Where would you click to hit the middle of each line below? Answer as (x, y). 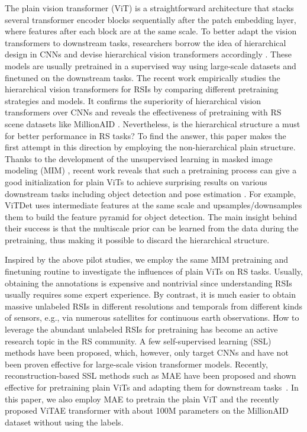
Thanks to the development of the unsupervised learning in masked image (139, 158)
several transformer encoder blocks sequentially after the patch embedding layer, (151, 19)
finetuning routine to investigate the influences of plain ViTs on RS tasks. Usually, (154, 271)
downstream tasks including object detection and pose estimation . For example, (151, 193)
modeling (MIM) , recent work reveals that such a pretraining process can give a (151, 170)
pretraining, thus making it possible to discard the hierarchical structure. (137, 239)
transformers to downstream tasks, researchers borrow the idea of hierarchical (146, 42)
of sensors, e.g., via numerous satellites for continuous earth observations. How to (152, 317)
